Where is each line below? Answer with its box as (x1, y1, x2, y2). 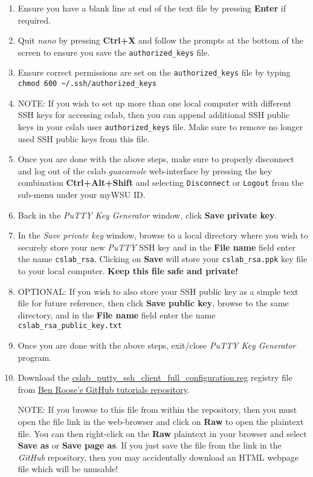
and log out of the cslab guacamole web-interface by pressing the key (18, 164, 273, 177)
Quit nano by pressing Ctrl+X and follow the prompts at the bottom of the (18, 34, 303, 47)
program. (18, 350, 52, 363)
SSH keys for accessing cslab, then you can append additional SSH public (18, 108, 290, 121)
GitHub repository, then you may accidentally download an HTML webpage (18, 450, 298, 463)
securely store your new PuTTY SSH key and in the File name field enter (18, 240, 296, 253)
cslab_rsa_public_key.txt (18, 321, 122, 331)
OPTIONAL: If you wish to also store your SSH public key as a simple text (18, 285, 298, 297)
